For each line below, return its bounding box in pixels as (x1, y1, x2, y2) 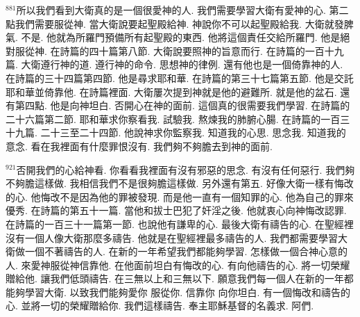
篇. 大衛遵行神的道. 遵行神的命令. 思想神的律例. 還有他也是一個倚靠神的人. (6, 57, 343, 72)
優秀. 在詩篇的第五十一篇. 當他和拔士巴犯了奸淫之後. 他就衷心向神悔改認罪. (6, 203, 347, 218)
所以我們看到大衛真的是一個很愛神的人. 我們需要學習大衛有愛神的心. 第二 (16, 3, 349, 17)
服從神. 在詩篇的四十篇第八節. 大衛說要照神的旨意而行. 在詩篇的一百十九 (15, 43, 344, 58)
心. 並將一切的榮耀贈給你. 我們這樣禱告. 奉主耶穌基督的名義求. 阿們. (6, 298, 314, 313)
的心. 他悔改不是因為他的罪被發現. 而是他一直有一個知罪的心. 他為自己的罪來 (6, 189, 354, 204)
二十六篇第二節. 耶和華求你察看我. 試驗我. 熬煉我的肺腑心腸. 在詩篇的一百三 (6, 111, 350, 126)
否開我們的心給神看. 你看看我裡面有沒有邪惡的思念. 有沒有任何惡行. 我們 (16, 162, 345, 177)
